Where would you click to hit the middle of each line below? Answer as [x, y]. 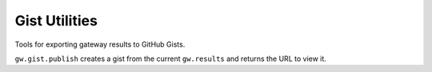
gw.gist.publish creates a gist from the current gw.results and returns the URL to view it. [171, 59]
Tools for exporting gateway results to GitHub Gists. [100, 44]
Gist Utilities [56, 21]
